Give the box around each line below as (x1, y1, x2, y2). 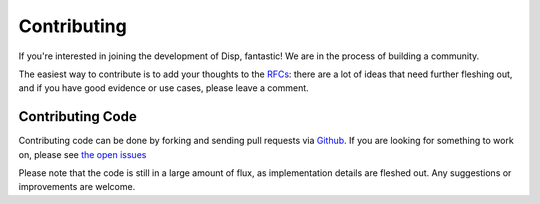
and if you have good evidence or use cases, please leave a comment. (18, 82, 309, 94)
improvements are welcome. (18, 181, 136, 193)
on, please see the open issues (18, 148, 147, 160)
